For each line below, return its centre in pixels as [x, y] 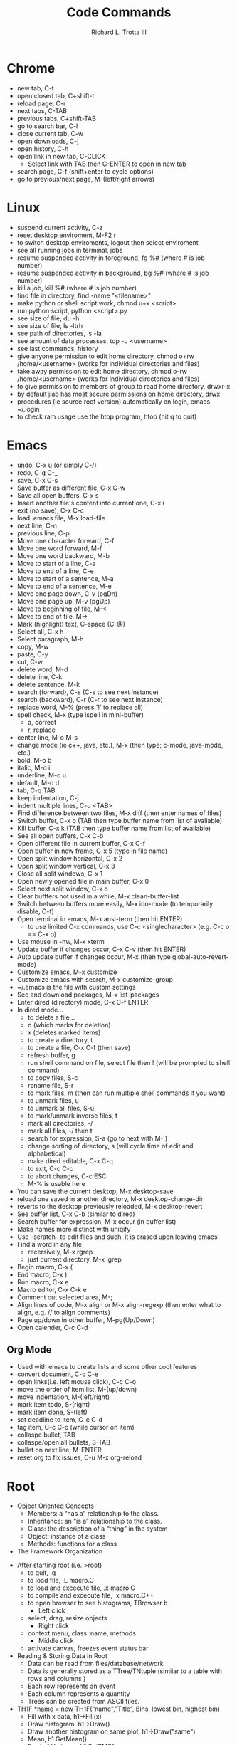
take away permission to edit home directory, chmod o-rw [102, 371]
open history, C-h [43, 148]
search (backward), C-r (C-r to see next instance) [90, 699]
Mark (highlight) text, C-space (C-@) [71, 624]
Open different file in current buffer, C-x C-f [81, 843]
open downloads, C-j [48, 141]
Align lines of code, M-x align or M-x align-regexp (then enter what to [119, 1304]
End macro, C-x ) [42, 1274]
